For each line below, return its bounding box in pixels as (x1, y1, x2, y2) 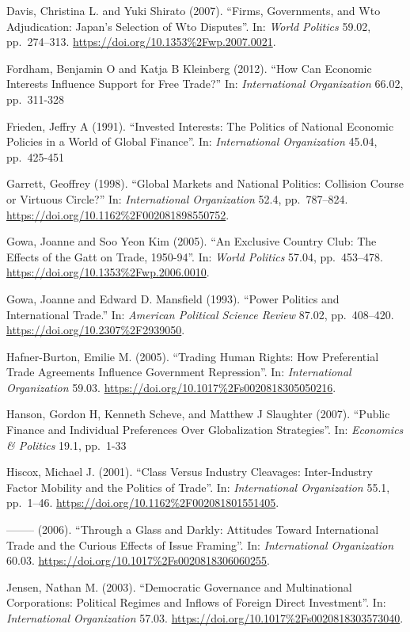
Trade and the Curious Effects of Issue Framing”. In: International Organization (6, 536, 394, 553)
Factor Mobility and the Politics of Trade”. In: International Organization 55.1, (6, 478, 390, 495)
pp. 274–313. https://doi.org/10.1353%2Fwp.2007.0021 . (6, 33, 276, 50)
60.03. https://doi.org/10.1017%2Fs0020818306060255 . (6, 552, 270, 569)
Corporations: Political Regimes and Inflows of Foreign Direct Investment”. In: (6, 594, 386, 611)
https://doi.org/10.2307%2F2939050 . (6, 322, 185, 338)
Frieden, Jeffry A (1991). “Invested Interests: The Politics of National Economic (6, 117, 394, 134)
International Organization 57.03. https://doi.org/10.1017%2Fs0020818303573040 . (6, 610, 404, 626)
